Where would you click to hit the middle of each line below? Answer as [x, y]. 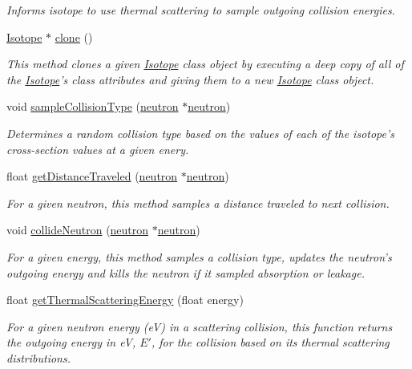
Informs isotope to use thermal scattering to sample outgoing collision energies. [201, 10]
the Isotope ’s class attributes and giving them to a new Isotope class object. [190, 79]
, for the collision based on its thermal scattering [270, 342]
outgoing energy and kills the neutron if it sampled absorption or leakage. [186, 272]
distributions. [38, 357]
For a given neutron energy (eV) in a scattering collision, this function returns [200, 326]
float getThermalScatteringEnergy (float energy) [125, 300]
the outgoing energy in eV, [71, 342]
